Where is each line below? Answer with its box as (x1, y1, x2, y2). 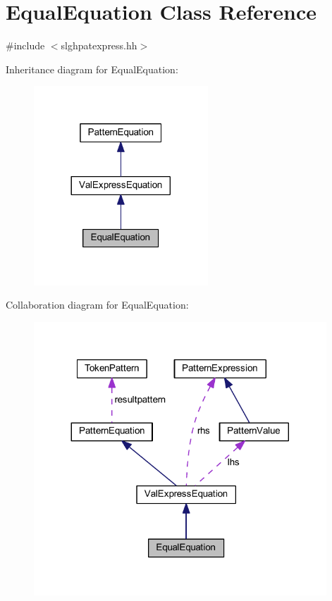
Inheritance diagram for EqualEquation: (6, 61, 178, 76)
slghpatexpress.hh (61, 38, 137, 53)
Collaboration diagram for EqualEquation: (6, 297, 189, 312)
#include (6, 38, 45, 53)
